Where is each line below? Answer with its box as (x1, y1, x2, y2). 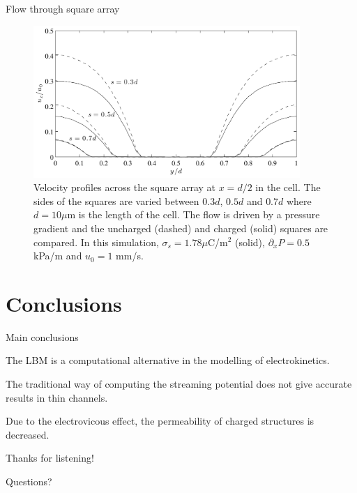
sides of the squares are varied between (33, 193, 199, 208)
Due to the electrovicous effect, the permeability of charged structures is (6, 414, 314, 428)
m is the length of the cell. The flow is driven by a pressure (67, 207, 320, 222)
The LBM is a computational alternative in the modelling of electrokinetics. (6, 353, 330, 367)
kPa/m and (33, 248, 82, 263)
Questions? (6, 474, 52, 489)
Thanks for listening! (6, 450, 94, 465)
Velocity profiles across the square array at (33, 180, 216, 195)
